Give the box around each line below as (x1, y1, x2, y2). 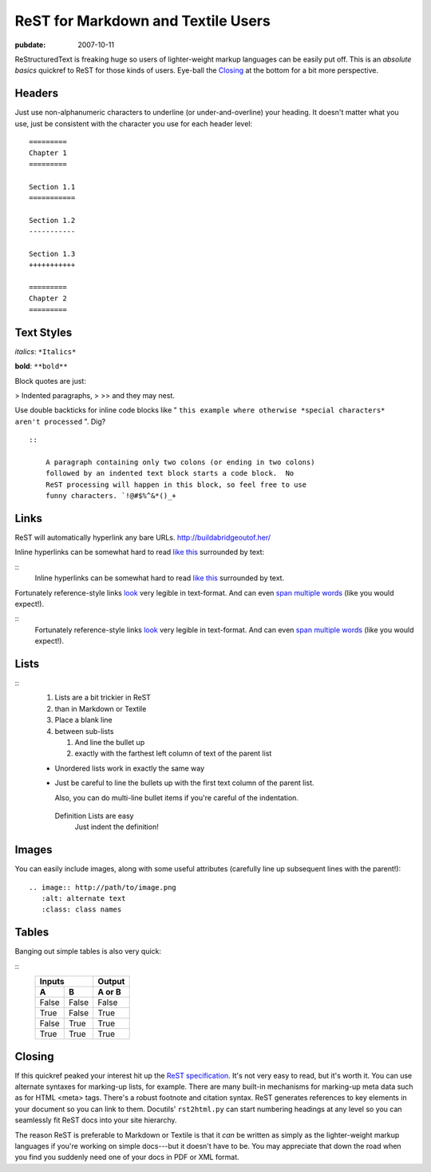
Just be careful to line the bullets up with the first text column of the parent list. (54, 778, 314, 787)
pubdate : (14, 40, 46, 50)
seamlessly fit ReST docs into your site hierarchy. (14, 1115, 177, 1125)
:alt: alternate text (41, 894, 126, 903)
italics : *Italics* (14, 346, 77, 356)
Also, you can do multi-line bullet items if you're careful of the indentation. (54, 792, 299, 803)
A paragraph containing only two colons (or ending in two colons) (45, 457, 315, 467)
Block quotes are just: (14, 376, 87, 385)
